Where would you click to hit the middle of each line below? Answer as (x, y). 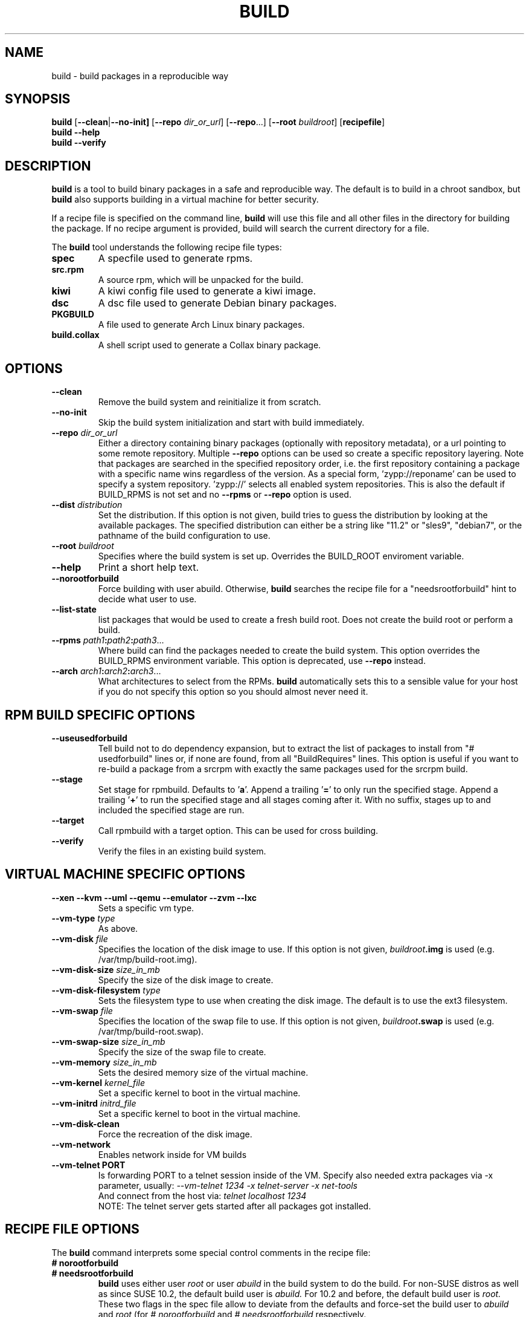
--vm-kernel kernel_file (98, 1082)
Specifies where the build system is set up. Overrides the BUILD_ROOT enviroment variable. (281, 556)
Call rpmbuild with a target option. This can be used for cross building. (238, 830)
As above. (118, 928)
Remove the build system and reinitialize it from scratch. (210, 402)
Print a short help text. (149, 567)
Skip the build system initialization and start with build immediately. (231, 423)
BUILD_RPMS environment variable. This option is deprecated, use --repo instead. (262, 661)
